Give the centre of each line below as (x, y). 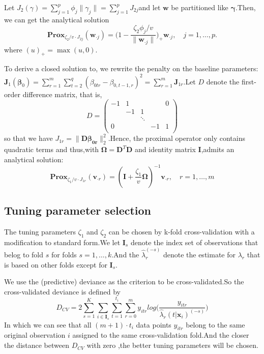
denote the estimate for (199, 255)
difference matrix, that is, (62, 94)
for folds (64, 255)
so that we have (28, 138)
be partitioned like (200, 7)
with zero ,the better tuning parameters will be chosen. (172, 345)
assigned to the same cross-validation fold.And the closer (161, 335)
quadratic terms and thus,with (52, 149)
